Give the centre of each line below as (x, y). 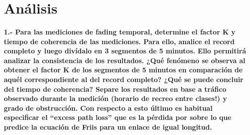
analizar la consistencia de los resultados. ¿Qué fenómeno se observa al (125, 60)
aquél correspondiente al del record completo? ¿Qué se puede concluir (124, 79)
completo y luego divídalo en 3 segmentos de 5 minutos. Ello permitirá (125, 51)
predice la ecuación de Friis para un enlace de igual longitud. (108, 127)
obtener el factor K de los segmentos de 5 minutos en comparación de (123, 70)
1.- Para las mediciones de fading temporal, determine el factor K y (120, 31)
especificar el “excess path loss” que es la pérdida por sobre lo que (118, 117)
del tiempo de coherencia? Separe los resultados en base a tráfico (115, 89)
